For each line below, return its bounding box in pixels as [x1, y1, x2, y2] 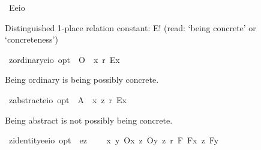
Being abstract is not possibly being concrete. [5, 113, 173, 126]
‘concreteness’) [5, 33, 58, 46]
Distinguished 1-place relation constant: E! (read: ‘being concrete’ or [5, 21, 256, 34]
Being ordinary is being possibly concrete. [5, 73, 159, 86]
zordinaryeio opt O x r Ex [8, 53, 120, 65]
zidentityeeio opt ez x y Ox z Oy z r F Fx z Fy [8, 134, 219, 146]
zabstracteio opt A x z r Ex [8, 93, 127, 106]
